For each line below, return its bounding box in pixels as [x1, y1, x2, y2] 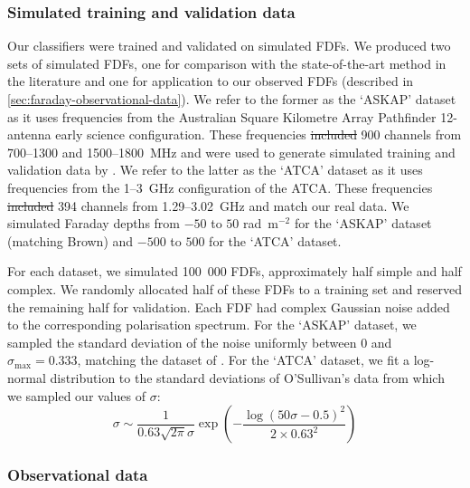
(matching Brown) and [7, 231, 134, 250]
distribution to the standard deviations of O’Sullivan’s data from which [50, 368, 445, 387]
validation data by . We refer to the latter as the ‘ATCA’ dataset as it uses [7, 160, 423, 179]
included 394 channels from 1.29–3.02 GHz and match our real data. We [7, 196, 409, 215]
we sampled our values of [7, 386, 146, 405]
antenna [7, 125, 52, 144]
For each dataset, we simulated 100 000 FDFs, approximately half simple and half [7, 262, 462, 281]
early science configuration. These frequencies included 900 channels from [55, 125, 462, 144]
